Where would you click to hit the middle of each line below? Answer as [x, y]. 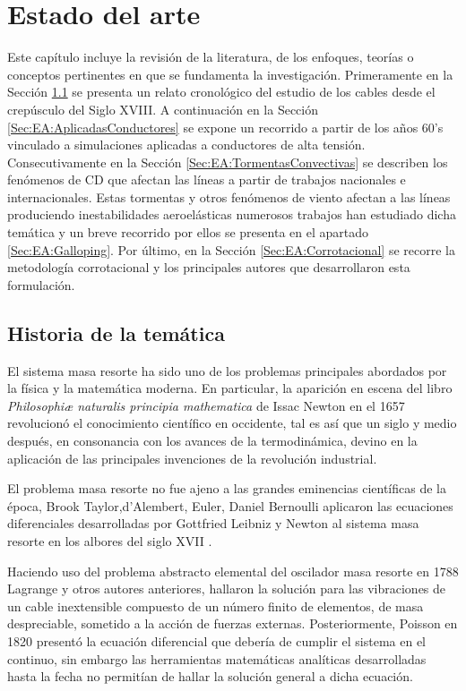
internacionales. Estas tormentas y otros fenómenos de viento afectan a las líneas [229, 196]
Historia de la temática [116, 333]
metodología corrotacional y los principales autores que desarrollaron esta [209, 267]
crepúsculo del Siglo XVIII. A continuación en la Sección [163, 109]
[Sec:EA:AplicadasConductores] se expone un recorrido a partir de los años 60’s [225, 127]
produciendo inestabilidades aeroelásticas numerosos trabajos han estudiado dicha [232, 214]
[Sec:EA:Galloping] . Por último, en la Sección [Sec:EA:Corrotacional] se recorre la [231, 249]
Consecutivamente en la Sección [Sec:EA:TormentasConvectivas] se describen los [228, 162]
